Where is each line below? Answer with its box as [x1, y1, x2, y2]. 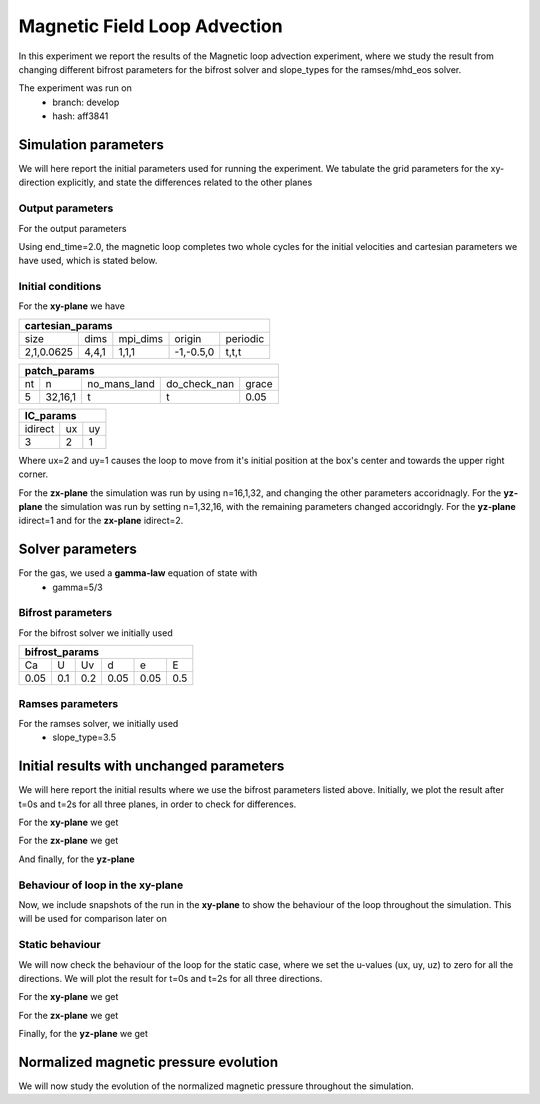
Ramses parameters [18, 696, 119, 710]
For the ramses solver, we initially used [18, 718, 179, 729]
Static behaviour [18, 938, 101, 952]
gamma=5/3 [52, 581, 104, 593]
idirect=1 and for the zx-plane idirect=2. [18, 515, 184, 527]
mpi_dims [118, 331, 164, 345]
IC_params [24, 408, 77, 422]
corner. [18, 468, 49, 480]
